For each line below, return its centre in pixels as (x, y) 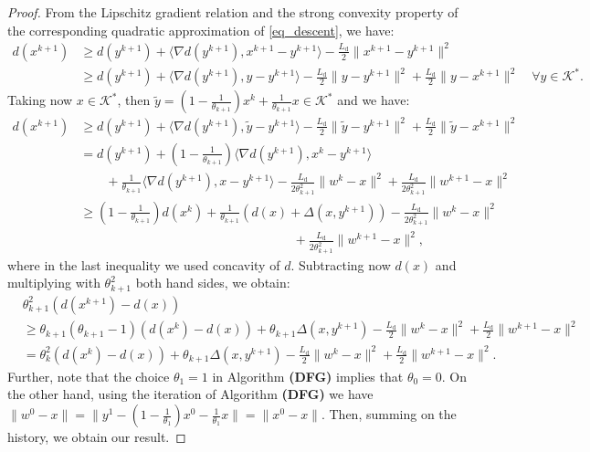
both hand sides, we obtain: (213, 283)
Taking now (40, 100)
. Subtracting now (341, 264)
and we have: (374, 100)
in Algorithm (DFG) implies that (308, 376)
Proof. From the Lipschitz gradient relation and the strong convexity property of (233, 12)
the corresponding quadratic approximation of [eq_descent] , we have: (201, 30)
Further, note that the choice (89, 376)
